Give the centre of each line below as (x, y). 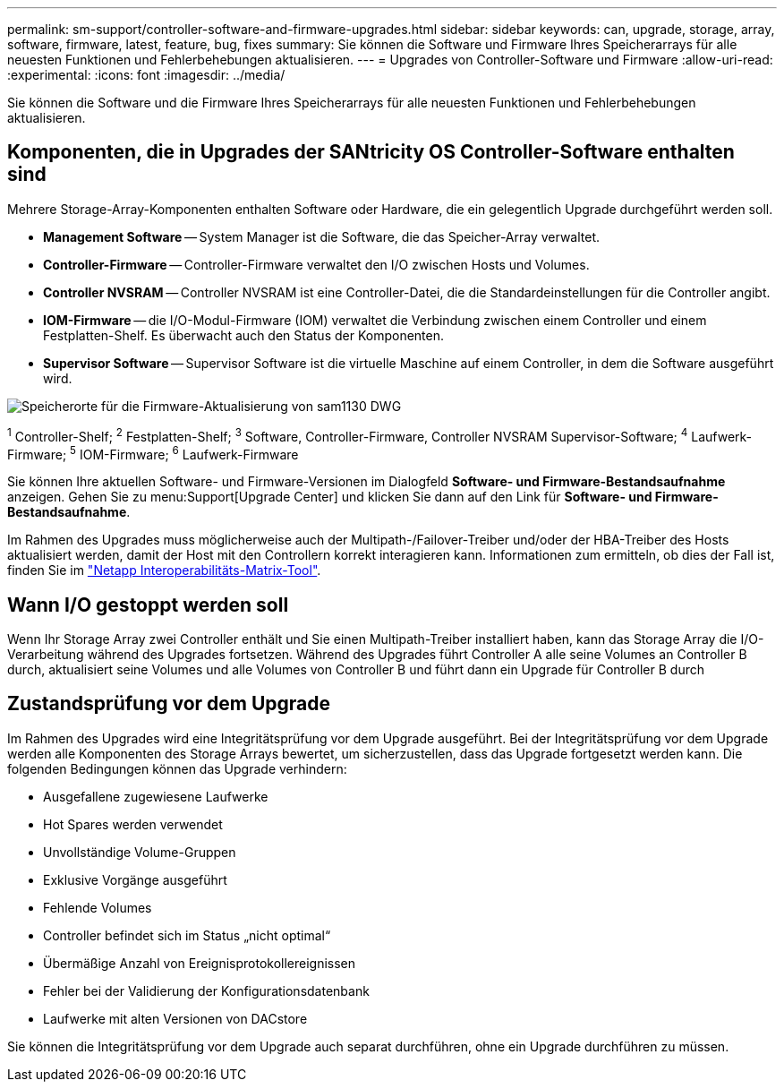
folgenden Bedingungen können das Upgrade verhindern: (177, 768)
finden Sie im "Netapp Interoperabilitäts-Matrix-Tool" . (164, 570)
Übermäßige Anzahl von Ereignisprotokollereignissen (200, 963)
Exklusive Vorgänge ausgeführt (135, 879)
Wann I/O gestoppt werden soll (148, 605)
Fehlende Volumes (98, 907)
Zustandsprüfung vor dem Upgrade (169, 704)
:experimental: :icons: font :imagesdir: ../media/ (146, 75)
